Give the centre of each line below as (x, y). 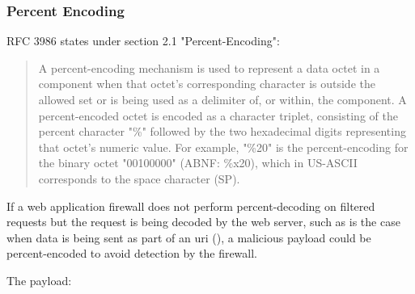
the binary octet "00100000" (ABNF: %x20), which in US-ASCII (198, 163)
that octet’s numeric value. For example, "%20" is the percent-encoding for (223, 147)
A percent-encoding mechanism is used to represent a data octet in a (209, 67)
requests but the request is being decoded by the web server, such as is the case (203, 222)
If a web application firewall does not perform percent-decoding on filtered (191, 206)
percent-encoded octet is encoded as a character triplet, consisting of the (218, 115)
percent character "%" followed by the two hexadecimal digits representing (222, 131)
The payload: (39, 280)
